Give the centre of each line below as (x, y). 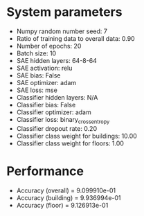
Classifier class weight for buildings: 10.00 (77, 136)
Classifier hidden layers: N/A (57, 97)
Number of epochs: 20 (49, 46)
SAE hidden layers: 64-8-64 (57, 60)
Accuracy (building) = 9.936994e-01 (69, 197)
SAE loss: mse (37, 90)
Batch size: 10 (36, 53)
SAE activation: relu (44, 68)
